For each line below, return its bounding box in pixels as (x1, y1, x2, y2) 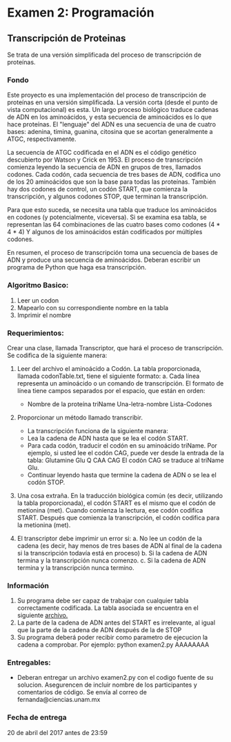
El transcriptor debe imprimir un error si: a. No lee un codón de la (17, 534, 202, 542)
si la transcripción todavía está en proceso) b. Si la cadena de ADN (17, 549, 208, 557)
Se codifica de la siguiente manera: (7, 351, 108, 359)
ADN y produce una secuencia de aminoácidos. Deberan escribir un (7, 256, 201, 264)
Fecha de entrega (7, 713, 67, 723)
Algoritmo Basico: (7, 280, 69, 290)
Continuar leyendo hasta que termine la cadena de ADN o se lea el (27, 470, 217, 479)
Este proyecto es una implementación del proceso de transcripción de (7, 91, 207, 99)
